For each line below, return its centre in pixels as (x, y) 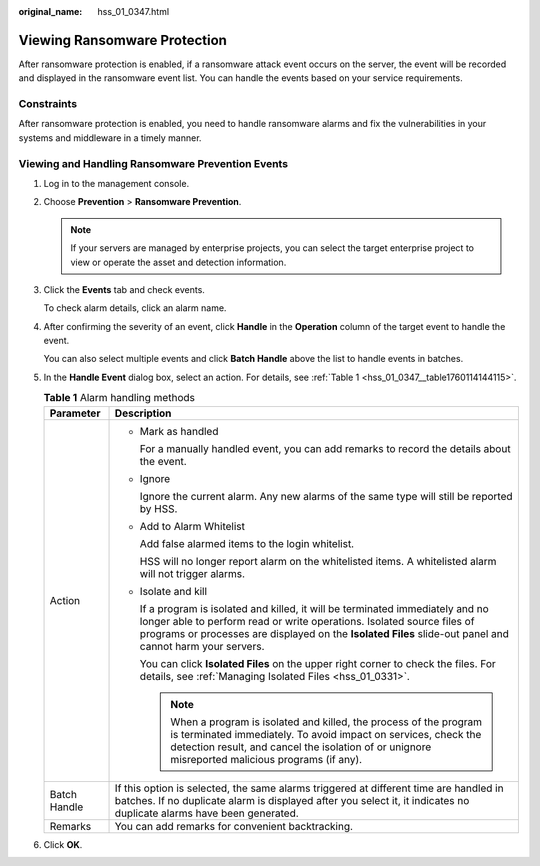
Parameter (75, 413)
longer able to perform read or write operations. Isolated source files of (307, 621)
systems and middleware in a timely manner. (110, 137)
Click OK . (63, 844)
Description (143, 413)
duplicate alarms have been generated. (206, 813)
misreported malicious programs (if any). (266, 759)
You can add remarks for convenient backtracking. (234, 826)
